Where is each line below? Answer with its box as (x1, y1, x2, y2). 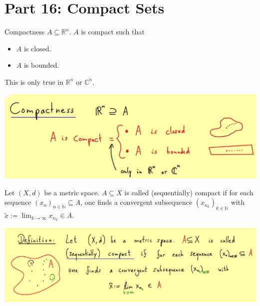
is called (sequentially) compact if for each (124, 187, 254, 197)
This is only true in (4, 76, 64, 87)
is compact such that (81, 26, 145, 37)
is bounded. (23, 60, 59, 70)
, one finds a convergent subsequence (80, 197, 193, 207)
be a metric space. (44, 187, 100, 197)
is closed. (23, 43, 51, 53)
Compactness (4, 26, 45, 37)
